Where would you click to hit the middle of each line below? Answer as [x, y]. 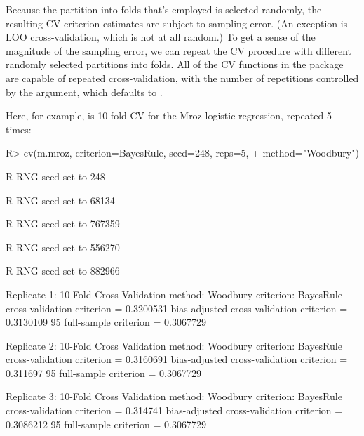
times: [19, 129]
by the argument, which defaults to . [84, 92]
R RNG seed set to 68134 [60, 200]
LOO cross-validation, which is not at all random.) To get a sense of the [161, 37]
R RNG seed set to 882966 [63, 271]
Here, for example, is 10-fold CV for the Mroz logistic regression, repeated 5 [169, 115]
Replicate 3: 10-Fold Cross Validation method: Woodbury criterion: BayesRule [174, 396]
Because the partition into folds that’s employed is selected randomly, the [164, 9]
